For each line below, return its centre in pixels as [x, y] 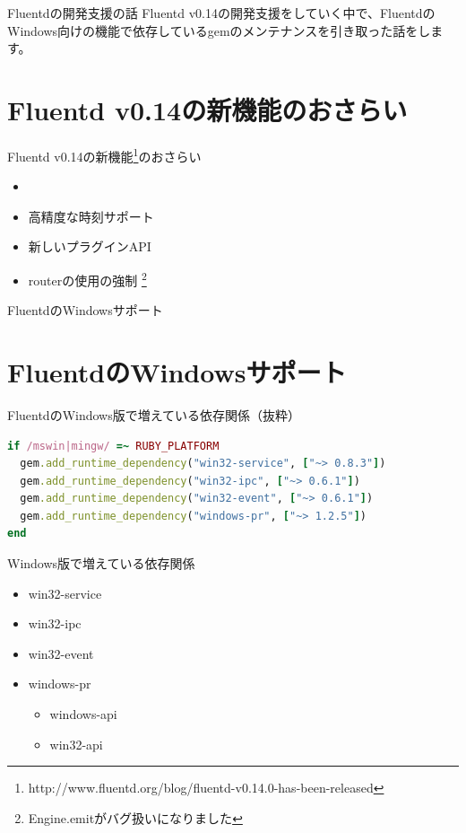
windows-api [83, 714]
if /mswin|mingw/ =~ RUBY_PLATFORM [113, 446]
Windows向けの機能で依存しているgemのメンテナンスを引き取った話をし [219, 30]
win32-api [76, 744]
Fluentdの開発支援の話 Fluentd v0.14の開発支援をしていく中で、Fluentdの [221, 13]
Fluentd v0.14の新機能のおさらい [207, 109]
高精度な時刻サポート [91, 216]
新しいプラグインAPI [90, 246]
